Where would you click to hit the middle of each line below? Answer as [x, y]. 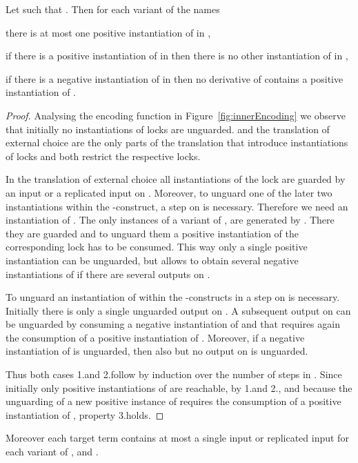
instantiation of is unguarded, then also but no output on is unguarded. [157, 351]
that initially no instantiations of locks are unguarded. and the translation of [168, 129]
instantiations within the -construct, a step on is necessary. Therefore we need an [177, 206]
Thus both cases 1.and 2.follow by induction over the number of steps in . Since [174, 374]
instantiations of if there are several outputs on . [108, 274]
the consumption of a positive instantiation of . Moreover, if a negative [155, 337]
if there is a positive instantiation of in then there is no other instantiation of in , [177, 56]
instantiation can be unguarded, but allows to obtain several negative [152, 260]
